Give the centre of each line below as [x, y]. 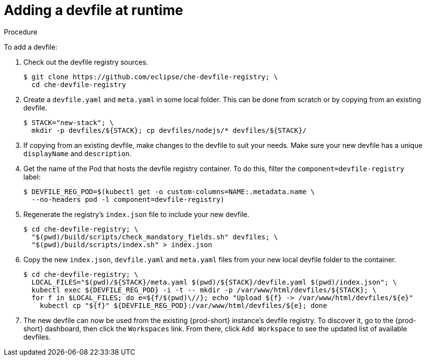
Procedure [21, 32]
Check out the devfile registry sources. [86, 62]
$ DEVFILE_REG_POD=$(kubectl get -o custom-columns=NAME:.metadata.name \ [169, 191]
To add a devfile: [31, 47]
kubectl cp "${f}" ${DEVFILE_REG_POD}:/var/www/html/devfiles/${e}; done [183, 305]
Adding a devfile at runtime [94, 10]
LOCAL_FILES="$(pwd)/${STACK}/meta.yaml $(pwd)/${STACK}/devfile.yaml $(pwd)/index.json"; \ [214, 282]
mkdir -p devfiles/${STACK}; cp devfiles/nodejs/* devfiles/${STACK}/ [169, 130]
